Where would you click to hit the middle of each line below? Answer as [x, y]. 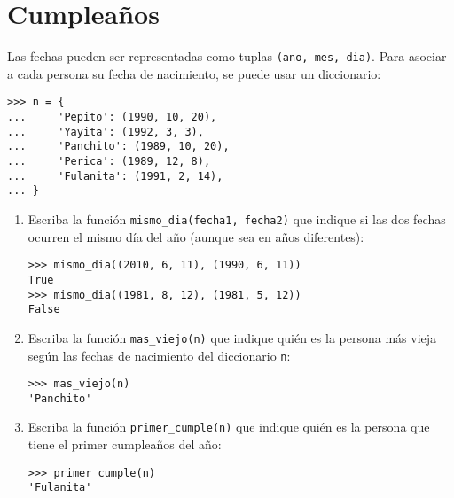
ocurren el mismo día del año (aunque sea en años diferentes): [196, 236]
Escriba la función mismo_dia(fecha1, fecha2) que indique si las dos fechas [237, 218]
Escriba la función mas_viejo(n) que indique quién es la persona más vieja [232, 337]
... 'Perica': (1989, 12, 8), [109, 161]
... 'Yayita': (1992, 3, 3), [106, 132]
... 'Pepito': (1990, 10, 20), [112, 117]
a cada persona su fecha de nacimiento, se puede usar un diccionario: [194, 73]
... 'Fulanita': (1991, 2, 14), [115, 176]
